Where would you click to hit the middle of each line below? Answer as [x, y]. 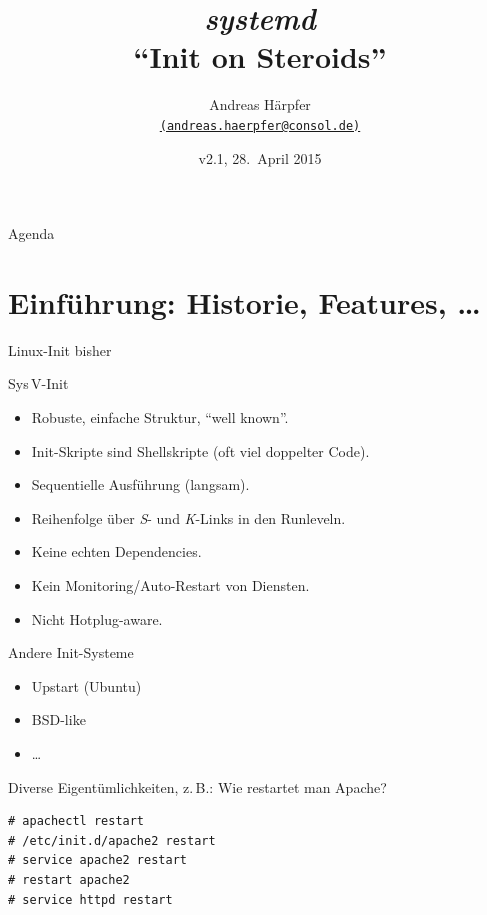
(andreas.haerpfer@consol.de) [260, 125]
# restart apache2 [69, 879]
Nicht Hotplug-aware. [97, 618]
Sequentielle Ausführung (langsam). [140, 484]
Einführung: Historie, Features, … [244, 301]
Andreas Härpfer [260, 104]
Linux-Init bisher [60, 349]
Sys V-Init [38, 383]
